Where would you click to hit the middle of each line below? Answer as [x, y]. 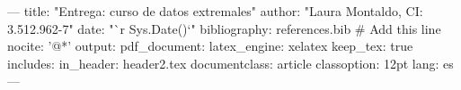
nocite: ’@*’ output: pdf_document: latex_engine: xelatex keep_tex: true [210, 46]
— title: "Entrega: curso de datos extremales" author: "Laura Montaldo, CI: [215, 11]
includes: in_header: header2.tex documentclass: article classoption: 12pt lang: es [230, 63]
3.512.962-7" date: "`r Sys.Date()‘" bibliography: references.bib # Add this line [224, 28]
